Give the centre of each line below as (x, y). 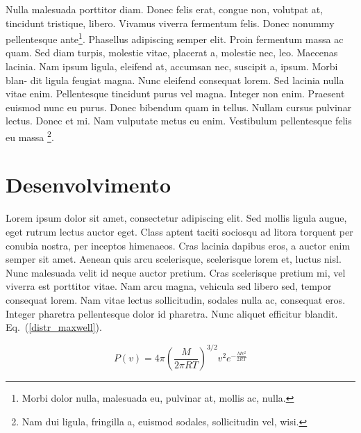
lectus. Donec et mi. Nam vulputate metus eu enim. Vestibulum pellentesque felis (179, 121)
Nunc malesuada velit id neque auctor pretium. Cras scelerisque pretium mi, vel (176, 272)
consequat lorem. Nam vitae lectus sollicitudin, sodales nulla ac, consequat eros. (176, 299)
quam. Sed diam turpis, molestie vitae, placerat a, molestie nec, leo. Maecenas (172, 52)
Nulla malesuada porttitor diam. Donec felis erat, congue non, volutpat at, (165, 9)
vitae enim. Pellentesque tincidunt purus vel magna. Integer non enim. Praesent (175, 93)
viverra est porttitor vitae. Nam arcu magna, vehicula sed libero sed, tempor (169, 286)
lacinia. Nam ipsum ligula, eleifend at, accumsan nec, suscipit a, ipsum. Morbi (172, 66)
